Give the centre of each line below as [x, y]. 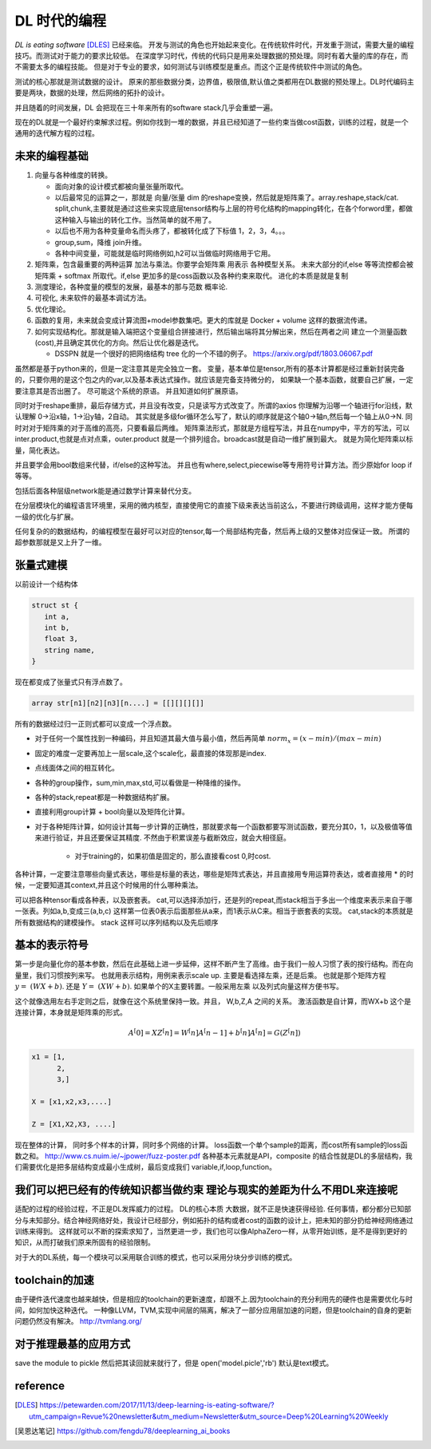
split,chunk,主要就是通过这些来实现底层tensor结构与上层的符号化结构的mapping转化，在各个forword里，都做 [234, 208]
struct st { [55, 606]
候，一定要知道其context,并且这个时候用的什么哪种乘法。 [109, 885]
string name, [70, 650]
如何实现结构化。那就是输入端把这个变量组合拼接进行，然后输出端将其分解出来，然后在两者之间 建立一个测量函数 [221, 331]
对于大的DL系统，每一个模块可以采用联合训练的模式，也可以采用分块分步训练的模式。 [156, 1257]
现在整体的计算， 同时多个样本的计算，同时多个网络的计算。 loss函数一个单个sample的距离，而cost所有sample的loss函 [211, 1145]
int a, [57, 616]
